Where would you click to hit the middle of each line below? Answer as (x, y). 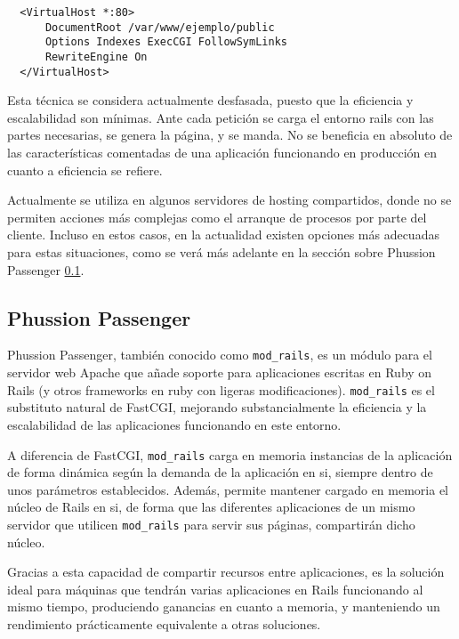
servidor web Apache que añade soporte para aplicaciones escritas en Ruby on (220, 372)
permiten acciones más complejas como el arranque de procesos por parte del (217, 217)
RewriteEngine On (96, 57)
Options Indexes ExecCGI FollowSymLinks (166, 42)
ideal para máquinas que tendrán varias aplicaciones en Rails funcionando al (215, 589)
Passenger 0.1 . (46, 269)
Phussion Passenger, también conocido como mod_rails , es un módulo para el (220, 355)
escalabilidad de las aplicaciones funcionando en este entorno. (174, 424)
